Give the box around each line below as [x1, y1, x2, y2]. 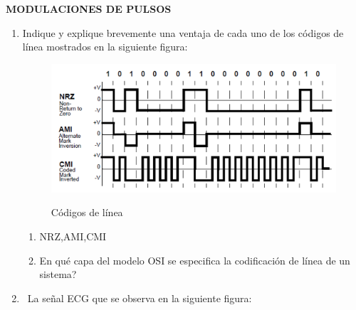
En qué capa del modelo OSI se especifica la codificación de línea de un [39, 252, 350, 267]
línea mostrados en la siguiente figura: [22, 39, 188, 54]
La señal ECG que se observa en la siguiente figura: [27, 290, 252, 305]
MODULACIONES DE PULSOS [6, 1, 172, 16]
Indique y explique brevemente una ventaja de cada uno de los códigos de [22, 25, 344, 40]
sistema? [39, 267, 77, 282]
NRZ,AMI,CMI [39, 228, 107, 243]
